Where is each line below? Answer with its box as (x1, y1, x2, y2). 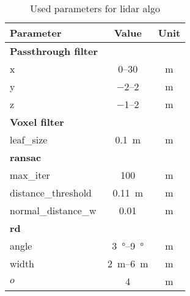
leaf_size (10, 132, 48, 146)
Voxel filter (10, 115, 64, 129)
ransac (10, 150, 42, 164)
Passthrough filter (10, 44, 98, 58)
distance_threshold (10, 186, 92, 200)
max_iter (10, 168, 50, 182)
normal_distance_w (10, 203, 97, 217)
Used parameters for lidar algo (30, 1, 161, 15)
